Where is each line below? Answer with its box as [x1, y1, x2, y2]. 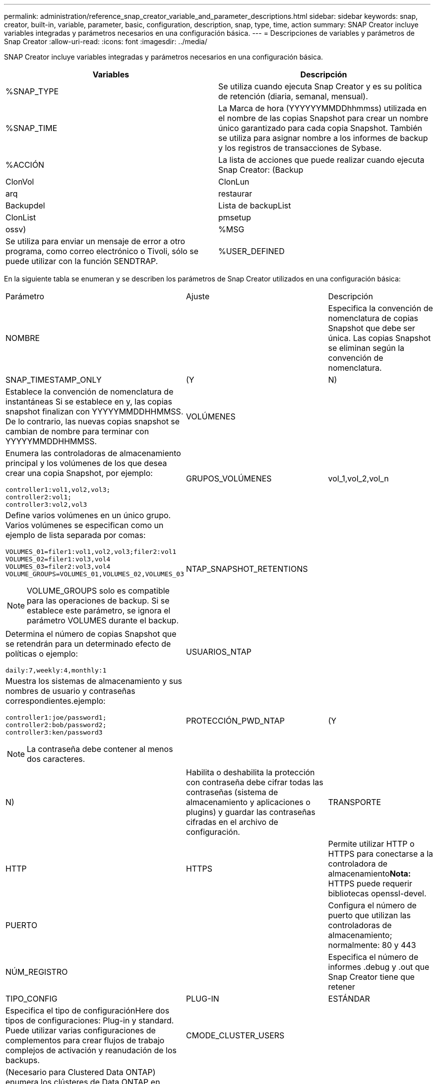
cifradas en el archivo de [186, 817, 278, 827]
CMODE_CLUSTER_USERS [186, 1030, 285, 1040]
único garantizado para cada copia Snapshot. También [218, 123, 422, 133]
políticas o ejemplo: [5, 649, 78, 659]
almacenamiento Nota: [328, 869, 411, 879]
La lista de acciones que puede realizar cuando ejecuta [218, 155, 425, 165]
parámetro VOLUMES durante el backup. [27, 615, 179, 625]
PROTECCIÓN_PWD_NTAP [186, 716, 285, 726]
